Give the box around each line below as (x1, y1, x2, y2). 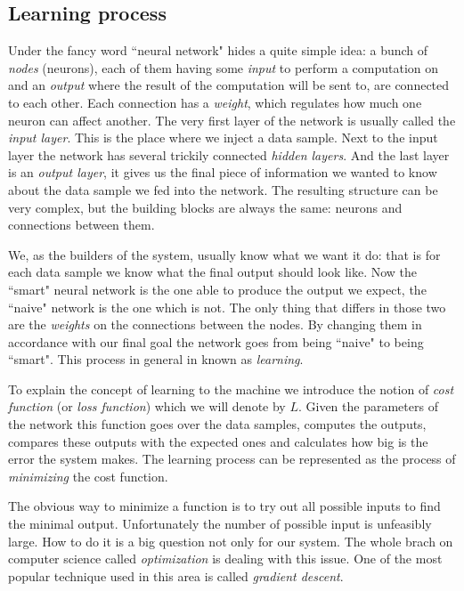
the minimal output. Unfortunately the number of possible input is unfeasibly (8, 514, 432, 533)
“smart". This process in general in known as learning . (8, 350, 304, 368)
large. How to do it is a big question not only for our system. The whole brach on (8, 531, 453, 550)
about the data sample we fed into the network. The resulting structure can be (8, 180, 438, 198)
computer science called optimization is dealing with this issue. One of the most (8, 549, 443, 568)
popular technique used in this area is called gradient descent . (8, 566, 344, 585)
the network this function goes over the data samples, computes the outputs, (8, 415, 427, 433)
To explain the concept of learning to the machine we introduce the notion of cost (8, 379, 454, 398)
